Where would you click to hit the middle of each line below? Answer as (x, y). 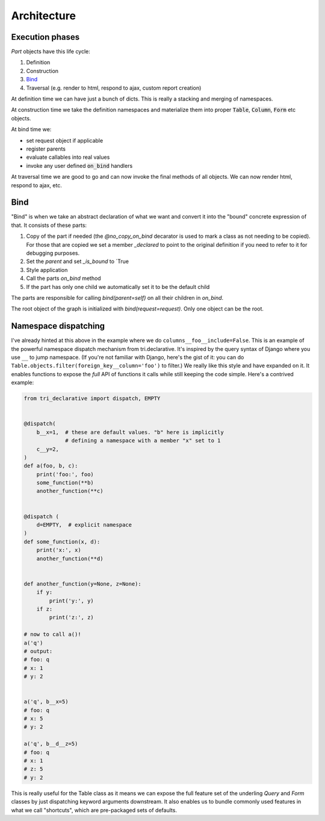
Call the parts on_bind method (64, 278)
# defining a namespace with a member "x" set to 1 (143, 441)
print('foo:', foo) (65, 474)
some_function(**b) (65, 483)
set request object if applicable (65, 140)
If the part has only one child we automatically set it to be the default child (118, 287)
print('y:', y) (72, 601)
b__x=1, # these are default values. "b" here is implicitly (130, 432)
